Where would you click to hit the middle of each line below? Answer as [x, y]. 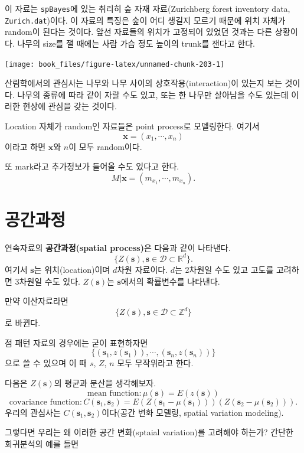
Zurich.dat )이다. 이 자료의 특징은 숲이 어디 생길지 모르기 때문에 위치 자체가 [145, 20]
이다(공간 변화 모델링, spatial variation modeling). [193, 412]
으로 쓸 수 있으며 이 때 [46, 363]
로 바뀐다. [23, 323]
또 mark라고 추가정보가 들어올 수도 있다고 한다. [92, 166]
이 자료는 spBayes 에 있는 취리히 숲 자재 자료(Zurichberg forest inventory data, [148, 8]
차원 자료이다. [143, 269]
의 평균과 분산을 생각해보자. [105, 383]
